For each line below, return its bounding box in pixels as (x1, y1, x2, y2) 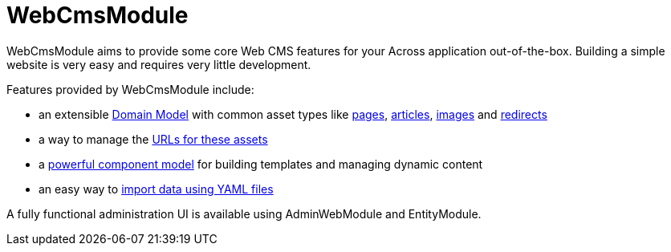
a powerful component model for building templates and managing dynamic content (39, 156, 483, 171)
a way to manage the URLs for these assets (39, 132, 268, 146)
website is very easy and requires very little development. (6, 57, 311, 71)
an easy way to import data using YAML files (39, 181, 274, 196)
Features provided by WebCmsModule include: (6, 82, 254, 96)
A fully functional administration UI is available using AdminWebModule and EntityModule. (6, 206, 482, 221)
